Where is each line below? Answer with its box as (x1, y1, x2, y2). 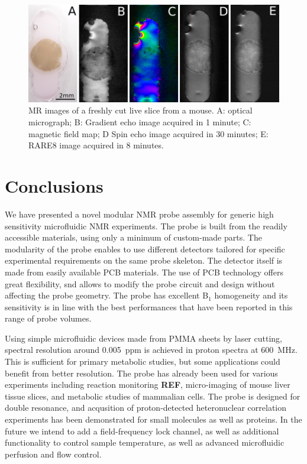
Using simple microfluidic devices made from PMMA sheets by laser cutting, (5, 332, 282, 344)
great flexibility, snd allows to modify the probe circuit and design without (5, 277, 275, 290)
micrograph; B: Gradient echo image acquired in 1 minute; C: (28, 116, 251, 128)
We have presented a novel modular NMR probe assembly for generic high (5, 207, 274, 220)
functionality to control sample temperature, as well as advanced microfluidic (5, 436, 285, 449)
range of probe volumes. (5, 312, 92, 325)
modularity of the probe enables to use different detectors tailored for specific (5, 242, 285, 255)
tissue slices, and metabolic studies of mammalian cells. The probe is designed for (5, 390, 300, 402)
